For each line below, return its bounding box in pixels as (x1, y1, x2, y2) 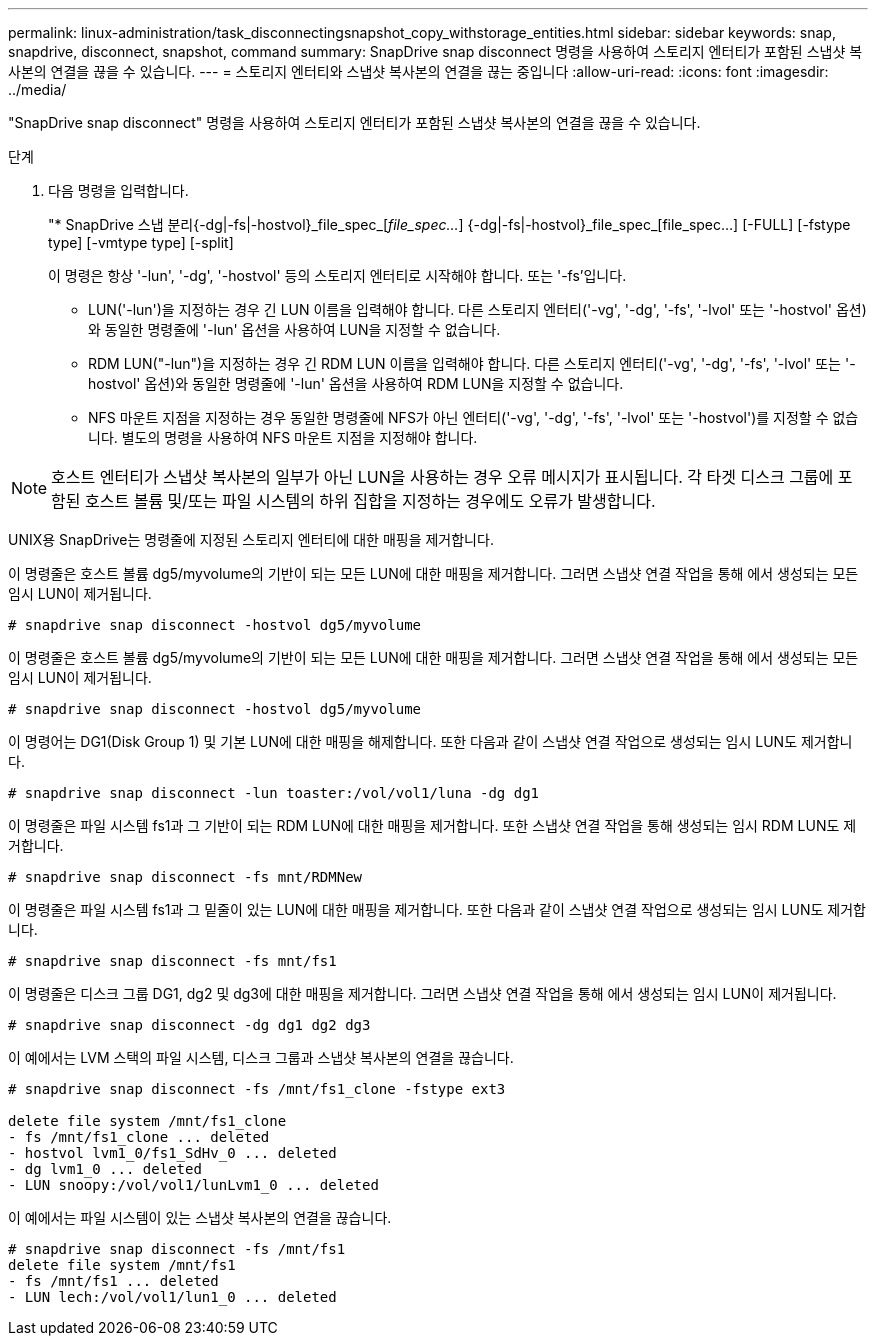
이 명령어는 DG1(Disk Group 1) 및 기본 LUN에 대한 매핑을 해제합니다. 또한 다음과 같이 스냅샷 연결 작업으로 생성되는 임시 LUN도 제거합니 (8, 733, 853, 750)
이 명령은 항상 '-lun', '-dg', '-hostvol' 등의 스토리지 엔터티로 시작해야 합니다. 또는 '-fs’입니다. (48, 267, 627, 284)
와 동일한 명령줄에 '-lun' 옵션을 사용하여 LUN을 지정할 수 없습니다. (88, 321, 501, 338)
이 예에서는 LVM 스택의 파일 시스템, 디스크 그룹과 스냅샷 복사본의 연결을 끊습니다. (8, 1049, 514, 1066)
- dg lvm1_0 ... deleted (8, 1161, 202, 1177)
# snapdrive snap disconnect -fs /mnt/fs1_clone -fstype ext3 (8, 1081, 506, 1097)
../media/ (8, 81, 67, 98)
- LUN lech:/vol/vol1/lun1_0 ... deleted (8, 1289, 337, 1305)
